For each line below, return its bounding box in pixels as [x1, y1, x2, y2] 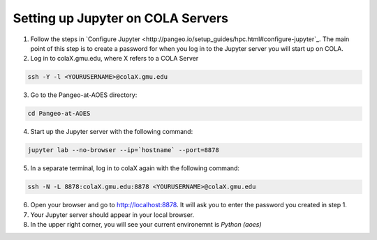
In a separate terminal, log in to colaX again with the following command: [30, 164, 240, 172]
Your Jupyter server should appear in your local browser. [30, 210, 195, 219]
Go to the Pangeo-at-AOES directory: [30, 91, 138, 99]
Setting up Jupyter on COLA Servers [13, 10, 229, 26]
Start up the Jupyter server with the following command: [30, 128, 193, 136]
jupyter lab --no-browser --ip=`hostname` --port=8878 [27, 147, 219, 154]
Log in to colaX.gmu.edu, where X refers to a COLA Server [30, 54, 199, 63]
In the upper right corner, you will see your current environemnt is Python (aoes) [30, 220, 262, 228]
